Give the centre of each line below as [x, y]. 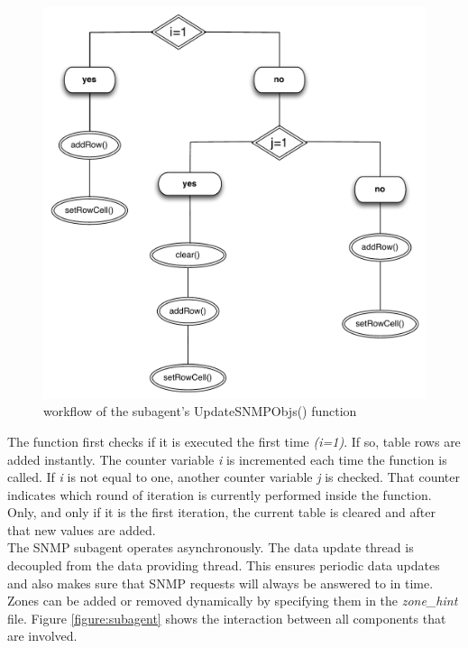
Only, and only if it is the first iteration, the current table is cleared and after [221, 512]
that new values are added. [82, 529]
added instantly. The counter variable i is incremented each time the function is [227, 459]
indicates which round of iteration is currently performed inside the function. [220, 494]
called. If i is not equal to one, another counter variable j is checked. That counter [234, 477]
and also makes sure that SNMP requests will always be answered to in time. [220, 583]
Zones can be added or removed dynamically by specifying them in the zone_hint [233, 601]
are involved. [42, 636]
